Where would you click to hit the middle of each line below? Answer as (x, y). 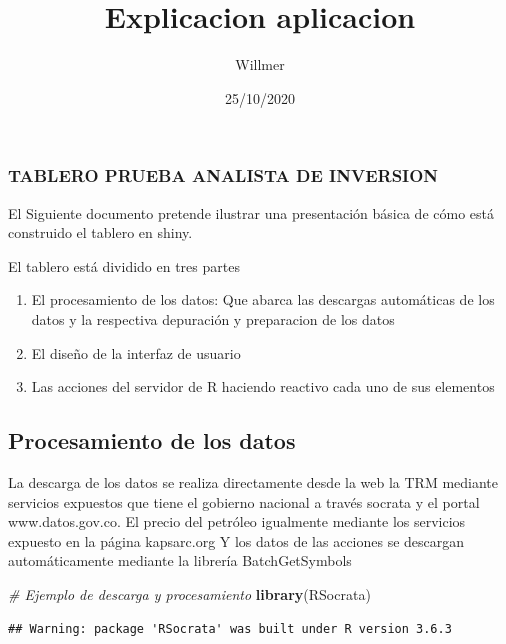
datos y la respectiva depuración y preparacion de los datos (213, 318)
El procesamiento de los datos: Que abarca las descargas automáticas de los (263, 299)
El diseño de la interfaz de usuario (136, 352)
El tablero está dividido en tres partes (124, 265)
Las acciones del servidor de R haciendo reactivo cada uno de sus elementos (263, 386)
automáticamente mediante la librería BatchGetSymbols (180, 560)
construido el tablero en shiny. (100, 232)
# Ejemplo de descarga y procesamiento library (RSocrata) (189, 593)
